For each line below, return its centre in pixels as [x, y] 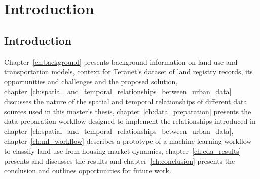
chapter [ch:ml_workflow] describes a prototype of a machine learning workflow [128, 141]
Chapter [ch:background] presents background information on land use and [121, 61]
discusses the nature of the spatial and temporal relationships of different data [126, 101]
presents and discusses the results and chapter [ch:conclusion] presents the [120, 161]
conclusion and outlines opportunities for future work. [88, 171]
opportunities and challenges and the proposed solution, [91, 81]
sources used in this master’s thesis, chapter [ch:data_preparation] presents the [128, 111]
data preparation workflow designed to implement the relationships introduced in [130, 121]
